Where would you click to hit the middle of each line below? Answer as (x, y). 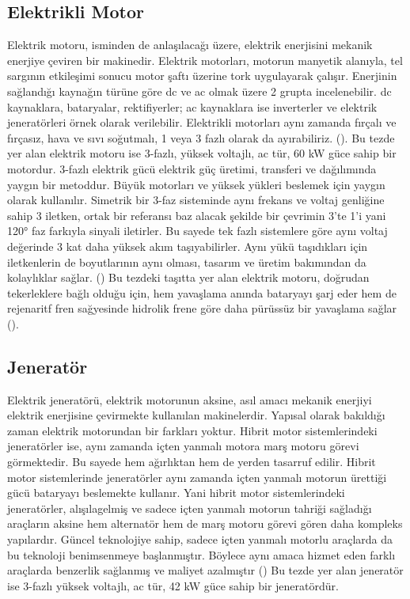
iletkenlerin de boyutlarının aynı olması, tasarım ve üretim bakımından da (187, 262)
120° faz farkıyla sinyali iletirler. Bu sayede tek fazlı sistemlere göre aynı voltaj (197, 231)
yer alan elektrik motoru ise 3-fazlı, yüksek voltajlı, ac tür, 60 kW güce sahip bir (202, 153)
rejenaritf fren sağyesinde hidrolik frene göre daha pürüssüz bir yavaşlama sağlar (202, 308)
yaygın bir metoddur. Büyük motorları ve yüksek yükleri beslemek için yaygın (196, 184)
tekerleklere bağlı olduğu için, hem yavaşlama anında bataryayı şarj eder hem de (202, 292)
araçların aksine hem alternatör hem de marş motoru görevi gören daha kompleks (205, 523)
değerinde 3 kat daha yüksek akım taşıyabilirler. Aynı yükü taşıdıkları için (188, 246)
